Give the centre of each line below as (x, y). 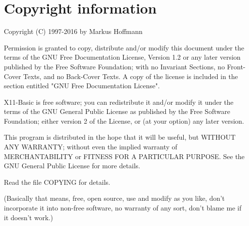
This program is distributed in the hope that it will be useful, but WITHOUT (120, 137)
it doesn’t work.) (29, 217)
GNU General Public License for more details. (72, 166)
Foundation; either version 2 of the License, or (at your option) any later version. (124, 121)
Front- (236, 66)
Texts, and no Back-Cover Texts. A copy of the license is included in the (131, 76)
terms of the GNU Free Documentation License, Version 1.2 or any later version (122, 57)
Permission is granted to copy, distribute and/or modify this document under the (124, 47)
